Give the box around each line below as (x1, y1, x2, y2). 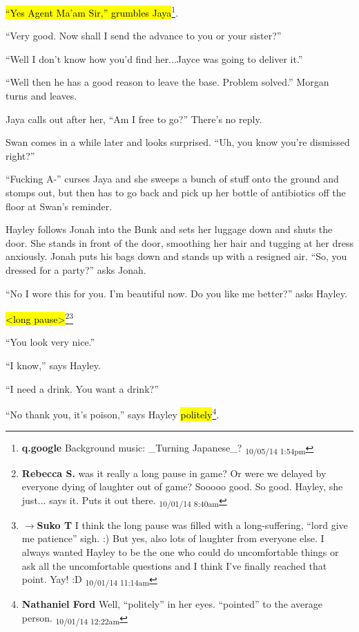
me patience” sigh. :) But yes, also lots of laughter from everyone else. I (21, 531, 324, 546)
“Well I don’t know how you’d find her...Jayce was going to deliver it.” (6, 51, 303, 66)
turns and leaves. (6, 89, 77, 103)
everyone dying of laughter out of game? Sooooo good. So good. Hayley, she (21, 479, 343, 494)
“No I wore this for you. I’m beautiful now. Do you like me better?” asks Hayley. (6, 286, 347, 300)
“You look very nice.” (6, 335, 95, 349)
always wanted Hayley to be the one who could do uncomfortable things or (21, 545, 339, 559)
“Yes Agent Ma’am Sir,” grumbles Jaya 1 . (6, 3, 179, 19)
